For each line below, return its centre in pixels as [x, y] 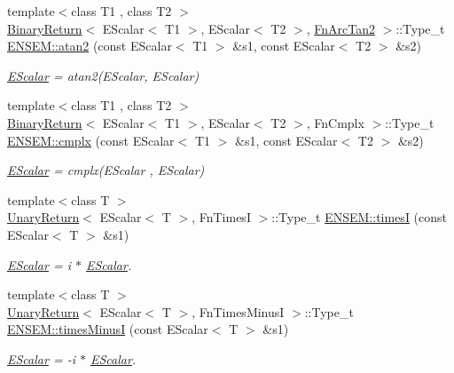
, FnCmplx [335, 122]
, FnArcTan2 [340, 28]
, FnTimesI [221, 217]
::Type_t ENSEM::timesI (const [360, 217]
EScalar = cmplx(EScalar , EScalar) [106, 170]
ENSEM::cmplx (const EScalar [91, 140]
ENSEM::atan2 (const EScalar [90, 46]
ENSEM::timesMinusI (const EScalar [108, 329]
